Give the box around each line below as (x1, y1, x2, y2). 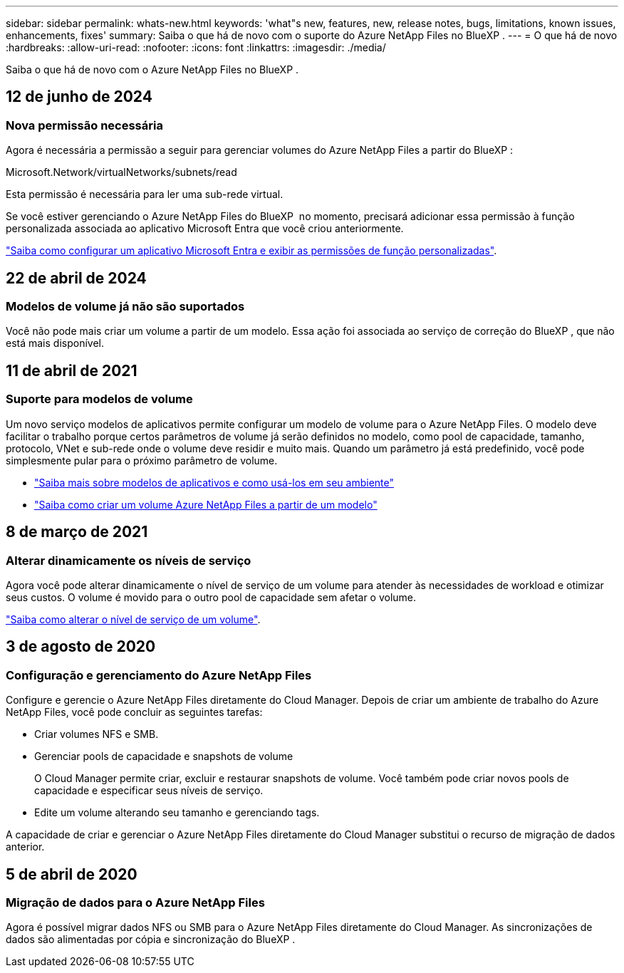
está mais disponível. (6, 337, 105, 350)
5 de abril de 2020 (6, 865, 137, 883)
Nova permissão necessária (6, 118, 163, 132)
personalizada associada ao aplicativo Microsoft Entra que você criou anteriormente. (6, 222, 404, 235)
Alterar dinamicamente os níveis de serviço (6, 553, 251, 568)
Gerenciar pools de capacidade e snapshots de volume (34, 750, 293, 763)
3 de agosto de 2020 (6, 638, 156, 656)
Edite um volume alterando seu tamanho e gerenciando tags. (34, 806, 320, 819)
